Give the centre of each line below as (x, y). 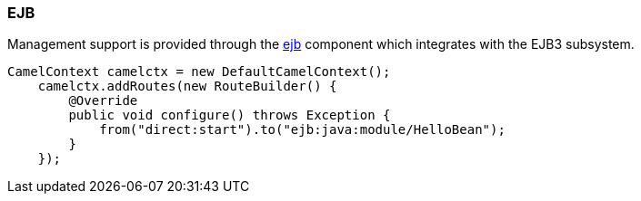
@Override (103, 101)
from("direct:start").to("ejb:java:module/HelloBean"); (302, 130)
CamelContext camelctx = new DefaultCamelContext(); (199, 72)
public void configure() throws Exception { (230, 115)
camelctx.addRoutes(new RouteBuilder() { (187, 86)
